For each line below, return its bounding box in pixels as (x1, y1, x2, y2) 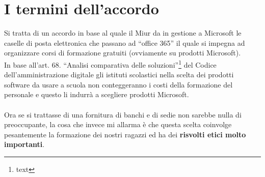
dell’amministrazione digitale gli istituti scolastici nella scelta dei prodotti (4, 69, 234, 80)
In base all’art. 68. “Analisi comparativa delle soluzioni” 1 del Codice (4, 57, 217, 70)
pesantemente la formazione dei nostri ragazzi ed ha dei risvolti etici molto (4, 129, 246, 139)
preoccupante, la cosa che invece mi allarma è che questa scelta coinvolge (4, 119, 232, 130)
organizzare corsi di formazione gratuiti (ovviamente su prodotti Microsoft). (4, 47, 241, 58)
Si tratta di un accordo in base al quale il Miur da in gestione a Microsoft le (4, 27, 242, 38)
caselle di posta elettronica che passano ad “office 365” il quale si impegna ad (4, 37, 245, 48)
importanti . (4, 139, 45, 150)
